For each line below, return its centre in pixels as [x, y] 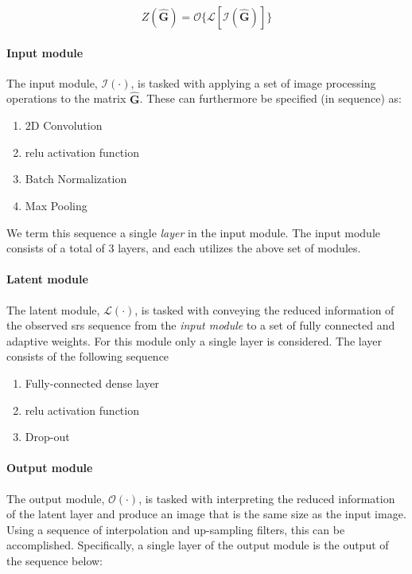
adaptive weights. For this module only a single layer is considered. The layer [194, 340]
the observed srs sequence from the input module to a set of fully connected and [201, 325]
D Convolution [66, 125]
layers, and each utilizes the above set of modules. [239, 248]
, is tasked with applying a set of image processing [253, 82]
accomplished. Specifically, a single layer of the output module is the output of [198, 545]
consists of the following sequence [88, 356]
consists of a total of [56, 248]
